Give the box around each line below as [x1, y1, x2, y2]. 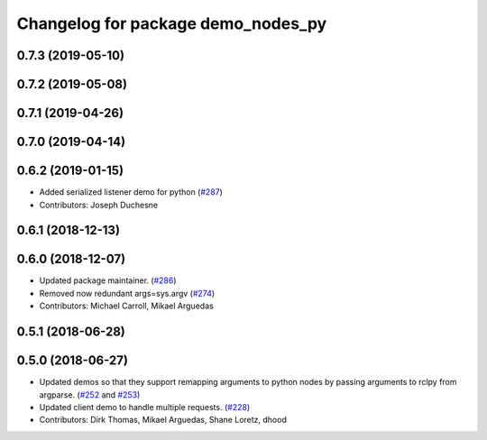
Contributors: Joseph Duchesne [39, 199, 158, 210]
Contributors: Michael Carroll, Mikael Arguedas [39, 300, 214, 311]
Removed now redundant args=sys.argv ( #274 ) [39, 288, 216, 298]
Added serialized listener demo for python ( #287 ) [39, 187, 223, 197]
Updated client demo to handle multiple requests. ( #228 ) [39, 401, 251, 412]
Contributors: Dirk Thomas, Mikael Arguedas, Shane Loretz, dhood [39, 415, 288, 426]
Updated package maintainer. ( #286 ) [39, 275, 177, 286]
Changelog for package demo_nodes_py [16, 14, 327, 33]
